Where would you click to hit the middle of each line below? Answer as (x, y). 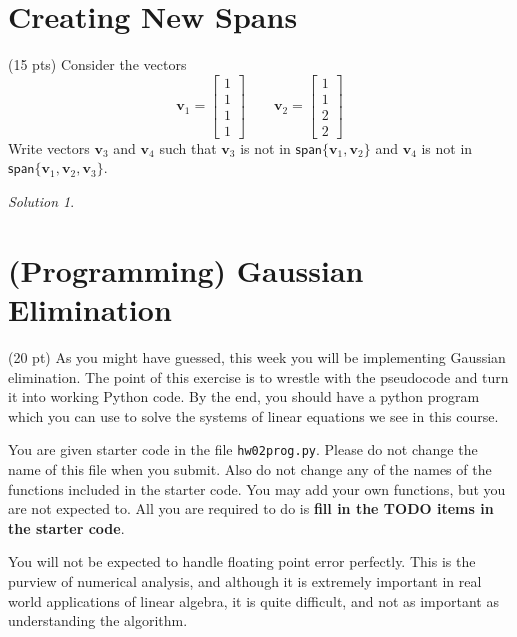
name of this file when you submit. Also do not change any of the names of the (250, 468)
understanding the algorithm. (98, 620)
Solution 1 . (41, 201)
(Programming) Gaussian (186, 269)
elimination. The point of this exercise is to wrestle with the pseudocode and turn (258, 376)
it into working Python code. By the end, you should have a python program (244, 396)
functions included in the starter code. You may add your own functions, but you (257, 488)
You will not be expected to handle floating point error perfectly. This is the (242, 561)
